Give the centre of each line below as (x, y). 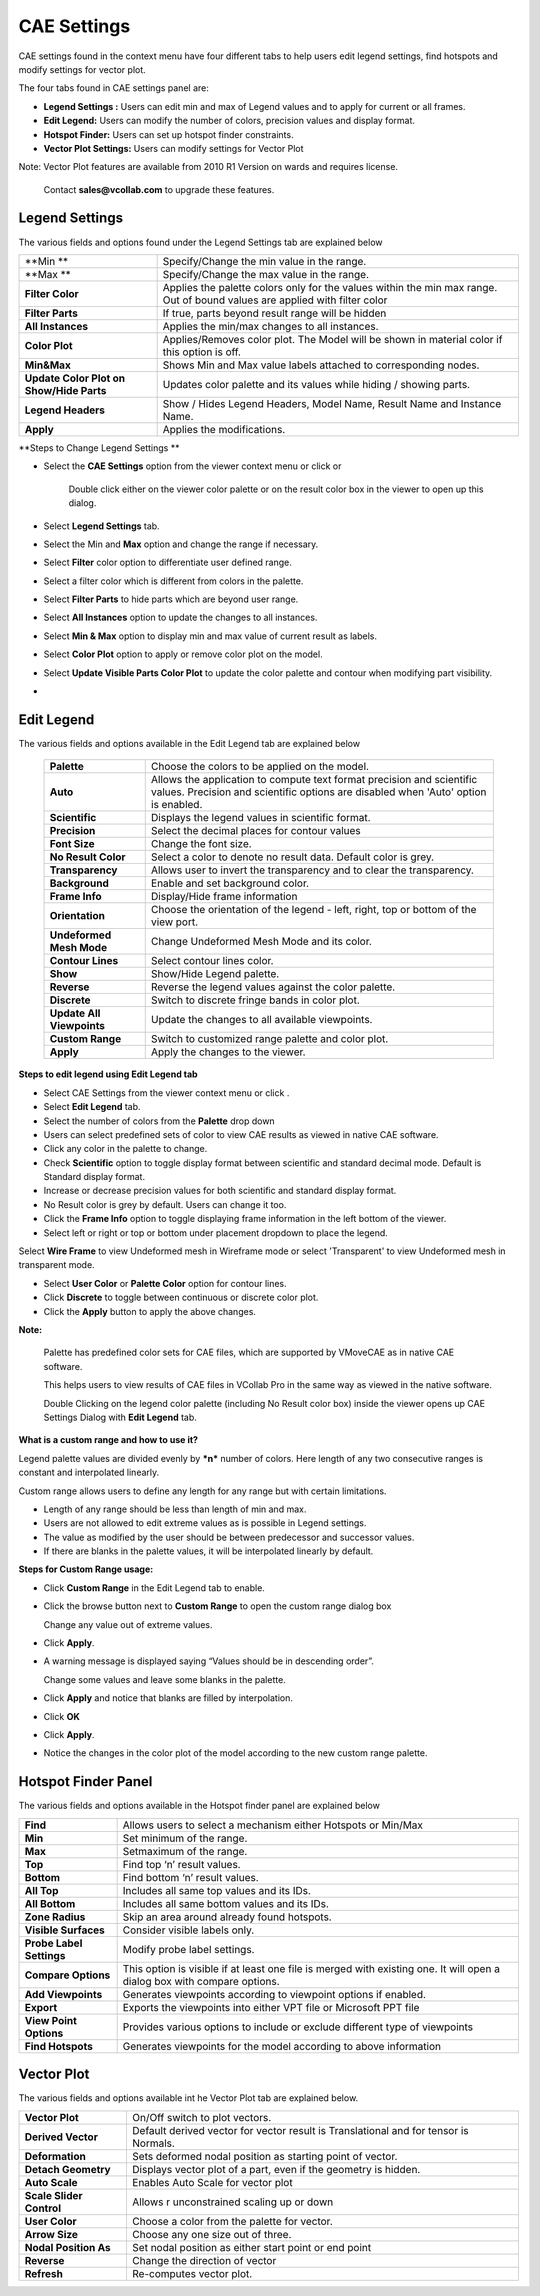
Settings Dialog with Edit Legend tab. (120, 1417)
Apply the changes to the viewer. (228, 1052)
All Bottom (50, 1903)
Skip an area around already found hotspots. (227, 1917)
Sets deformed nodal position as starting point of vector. (264, 2156)
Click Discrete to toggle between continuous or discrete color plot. (181, 1297)
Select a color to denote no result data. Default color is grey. (292, 857)
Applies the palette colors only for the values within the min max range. (330, 287)
